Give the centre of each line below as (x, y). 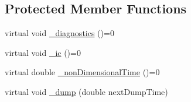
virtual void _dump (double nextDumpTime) (86, 91)
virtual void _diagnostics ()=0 (59, 33)
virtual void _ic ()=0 (43, 52)
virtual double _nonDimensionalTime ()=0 (82, 72)
